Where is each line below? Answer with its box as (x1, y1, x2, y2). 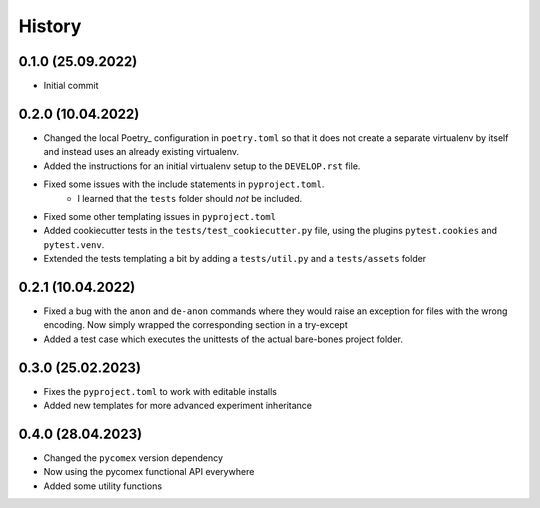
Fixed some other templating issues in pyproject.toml (43, 210, 277, 222)
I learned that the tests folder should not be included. (77, 192, 303, 204)
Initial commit (43, 80, 99, 92)
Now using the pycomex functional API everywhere (43, 466, 255, 478)
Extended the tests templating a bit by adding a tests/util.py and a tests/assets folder (43, 253, 427, 265)
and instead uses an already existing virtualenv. (43, 146, 240, 158)
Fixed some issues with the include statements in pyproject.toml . (43, 178, 325, 190)
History (18, 15, 82, 37)
